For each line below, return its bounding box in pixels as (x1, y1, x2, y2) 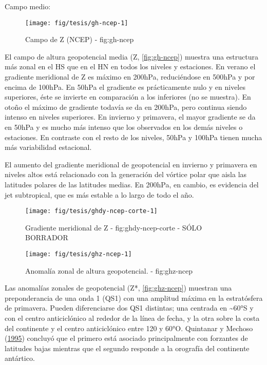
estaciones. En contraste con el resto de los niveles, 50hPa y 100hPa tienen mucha (5, 131, 262, 142)
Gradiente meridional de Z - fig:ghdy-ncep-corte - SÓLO (25, 222, 202, 233)
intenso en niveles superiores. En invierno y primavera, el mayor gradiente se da (5, 111, 256, 122)
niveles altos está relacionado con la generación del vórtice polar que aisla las (5, 169, 247, 180)
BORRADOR (25, 232, 68, 243)
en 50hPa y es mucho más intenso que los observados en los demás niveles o (5, 122, 243, 132)
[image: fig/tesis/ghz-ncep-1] (25, 251, 132, 258)
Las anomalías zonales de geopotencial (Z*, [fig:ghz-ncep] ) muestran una (5, 282, 232, 293)
